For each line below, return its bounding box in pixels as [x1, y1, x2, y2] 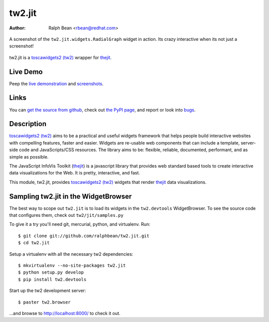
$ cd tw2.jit [18, 240, 50, 246]
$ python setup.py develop [18, 270, 84, 275]
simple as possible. [9, 154, 49, 160]
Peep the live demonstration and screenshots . [9, 80, 104, 87]
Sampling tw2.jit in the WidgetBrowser [9, 192, 132, 200]
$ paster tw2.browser [18, 299, 71, 305]
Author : [9, 25, 26, 31]
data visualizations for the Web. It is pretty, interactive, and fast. [9, 170, 140, 176]
